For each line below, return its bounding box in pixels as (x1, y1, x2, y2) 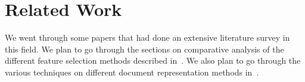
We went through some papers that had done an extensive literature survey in (5, 31, 290, 44)
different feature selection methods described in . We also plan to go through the (5, 54, 301, 67)
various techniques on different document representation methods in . (5, 65, 259, 78)
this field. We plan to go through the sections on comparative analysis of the (5, 42, 284, 55)
